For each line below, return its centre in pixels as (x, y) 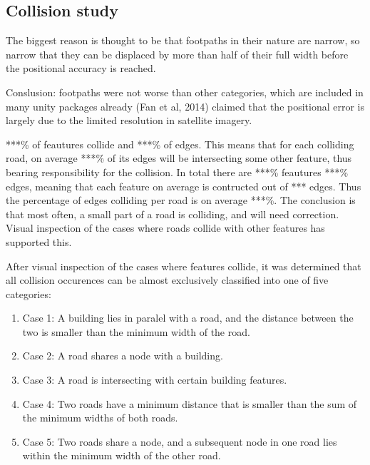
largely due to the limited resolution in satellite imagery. (129, 120)
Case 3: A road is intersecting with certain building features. (155, 380)
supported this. (39, 241)
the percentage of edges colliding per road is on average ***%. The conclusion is (181, 200)
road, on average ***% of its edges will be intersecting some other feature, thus (179, 158)
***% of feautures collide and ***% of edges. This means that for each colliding (180, 144)
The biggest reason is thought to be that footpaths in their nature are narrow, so (183, 40)
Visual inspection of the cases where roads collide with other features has (165, 228)
